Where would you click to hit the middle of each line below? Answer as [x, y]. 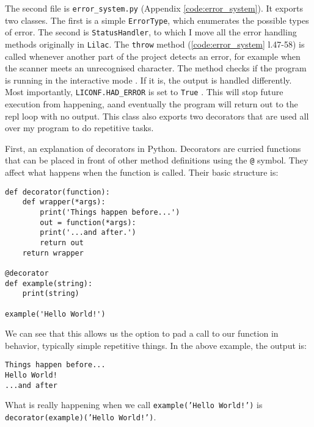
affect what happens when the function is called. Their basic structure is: [142, 172]
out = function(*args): [88, 222]
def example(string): [49, 283]
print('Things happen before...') [110, 212]
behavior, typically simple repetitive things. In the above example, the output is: [156, 345]
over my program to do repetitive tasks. [79, 128]
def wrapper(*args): [64, 202]
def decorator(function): [57, 192]
